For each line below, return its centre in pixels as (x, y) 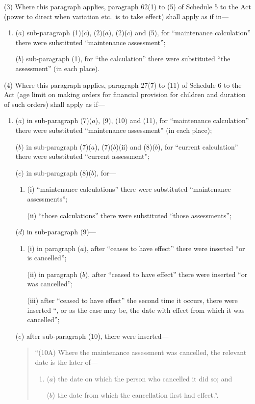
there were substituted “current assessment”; (82, 156)
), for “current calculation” (198, 146)
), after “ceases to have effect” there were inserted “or (165, 248)
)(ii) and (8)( (135, 146)
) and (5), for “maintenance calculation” (190, 33)
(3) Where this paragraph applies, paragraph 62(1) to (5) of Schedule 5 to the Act (127, 6)
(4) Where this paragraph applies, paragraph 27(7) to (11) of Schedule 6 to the (123, 85)
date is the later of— (66, 362)
